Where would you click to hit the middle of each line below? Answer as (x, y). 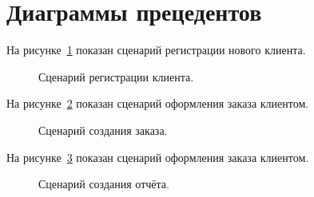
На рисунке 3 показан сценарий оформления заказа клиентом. (158, 157)
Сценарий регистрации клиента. (116, 76)
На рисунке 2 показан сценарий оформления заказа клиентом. (158, 103)
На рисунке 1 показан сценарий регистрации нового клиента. (156, 50)
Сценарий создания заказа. (103, 130)
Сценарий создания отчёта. (104, 184)
